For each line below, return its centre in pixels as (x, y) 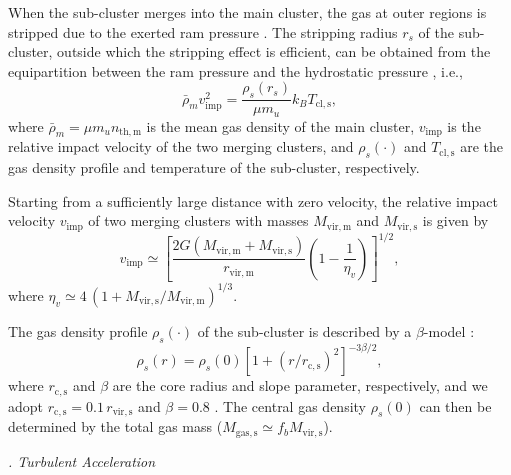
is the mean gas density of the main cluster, (280, 125)
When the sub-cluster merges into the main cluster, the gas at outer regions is (247, 12)
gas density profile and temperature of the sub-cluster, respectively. (214, 167)
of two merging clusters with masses (198, 220)
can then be (455, 405)
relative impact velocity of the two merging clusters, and (181, 146)
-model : (449, 330)
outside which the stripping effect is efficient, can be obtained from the (274, 51)
